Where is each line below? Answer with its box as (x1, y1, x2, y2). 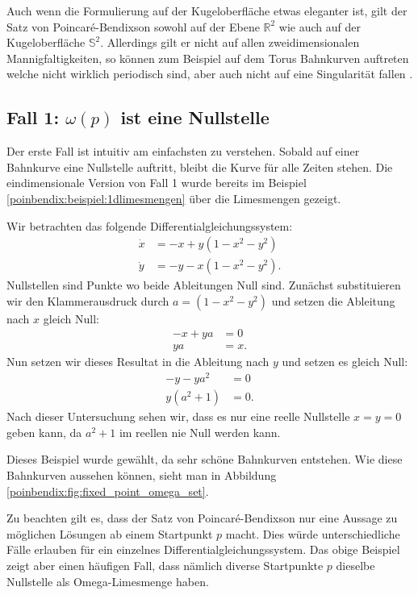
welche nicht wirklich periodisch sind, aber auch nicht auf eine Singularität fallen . (6, 65, 413, 82)
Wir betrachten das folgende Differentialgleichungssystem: (6, 217, 293, 234)
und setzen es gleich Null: (282, 353, 408, 370)
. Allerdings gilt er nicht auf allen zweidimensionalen (100, 34, 360, 51)
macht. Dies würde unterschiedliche (225, 525, 400, 542)
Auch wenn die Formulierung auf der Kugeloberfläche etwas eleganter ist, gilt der (6, 2, 408, 19)
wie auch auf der (278, 18, 361, 35)
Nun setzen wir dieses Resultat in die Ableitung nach (6, 353, 270, 370)
